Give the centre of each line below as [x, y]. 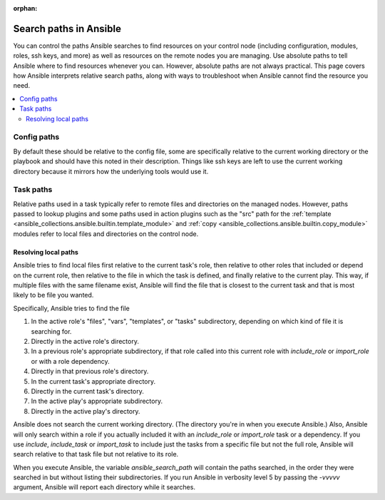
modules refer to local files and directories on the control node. [106, 234]
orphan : [25, 8]
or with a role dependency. [70, 361]
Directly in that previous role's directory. [90, 372]
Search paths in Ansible [67, 29]
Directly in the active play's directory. [86, 411]
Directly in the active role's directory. [85, 341]
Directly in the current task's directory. [87, 391]
